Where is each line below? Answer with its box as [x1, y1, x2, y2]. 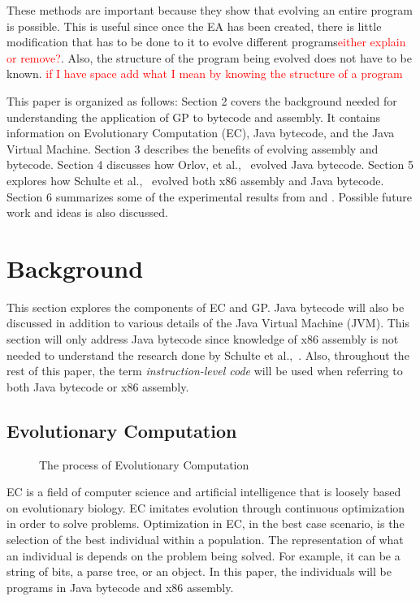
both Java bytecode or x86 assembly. [6, 378, 189, 395]
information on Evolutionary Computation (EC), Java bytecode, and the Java [6, 124, 395, 141]
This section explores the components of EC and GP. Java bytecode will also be [6, 298, 405, 315]
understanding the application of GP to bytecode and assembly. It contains [6, 108, 380, 125]
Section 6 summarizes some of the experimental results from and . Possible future [6, 188, 413, 205]
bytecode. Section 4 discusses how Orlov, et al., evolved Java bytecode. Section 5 [6, 156, 414, 173]
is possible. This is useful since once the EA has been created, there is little [6, 17, 382, 34]
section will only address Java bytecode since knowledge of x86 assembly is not [6, 331, 399, 348]
